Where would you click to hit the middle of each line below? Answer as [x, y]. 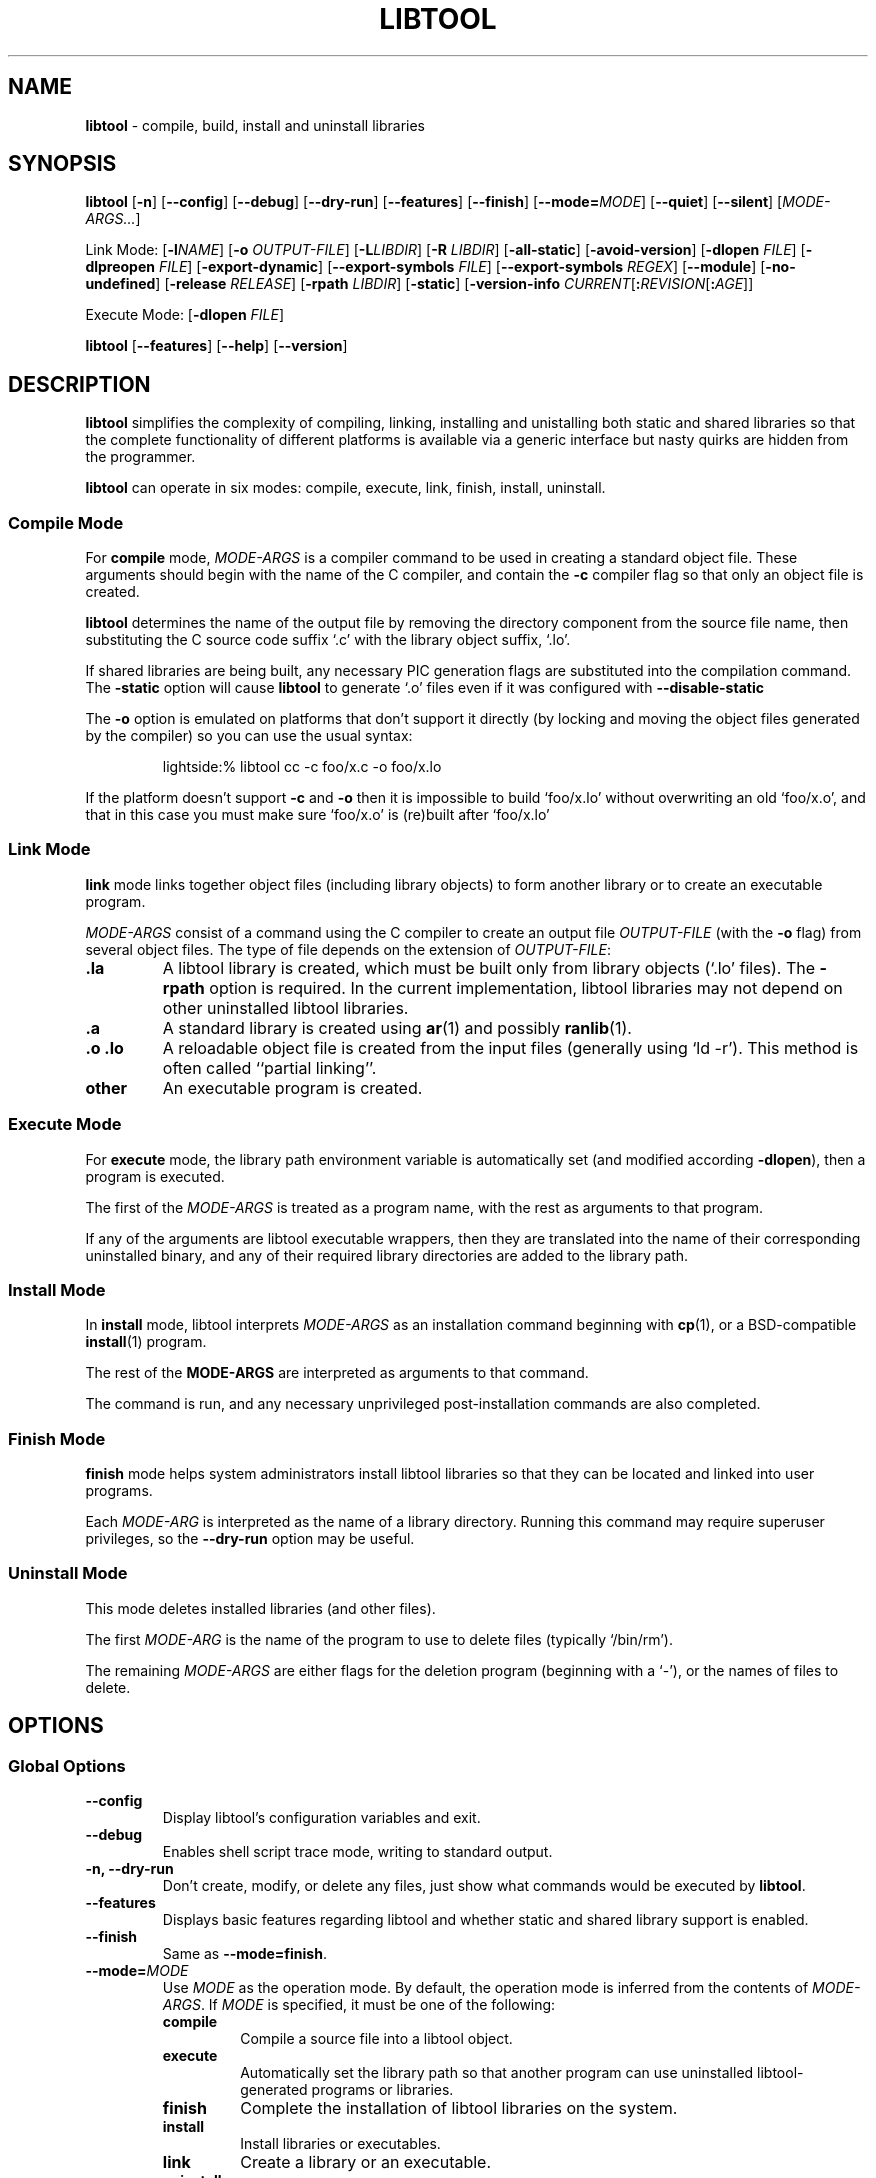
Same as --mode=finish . [244, 1953]
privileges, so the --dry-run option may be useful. [250, 1539]
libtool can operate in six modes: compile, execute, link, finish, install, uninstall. [345, 488]
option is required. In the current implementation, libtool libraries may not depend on [526, 987]
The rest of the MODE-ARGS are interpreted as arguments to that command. [337, 1373]
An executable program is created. [292, 1087]
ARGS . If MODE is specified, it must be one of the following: [359, 2004]
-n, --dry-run [129, 1868]
